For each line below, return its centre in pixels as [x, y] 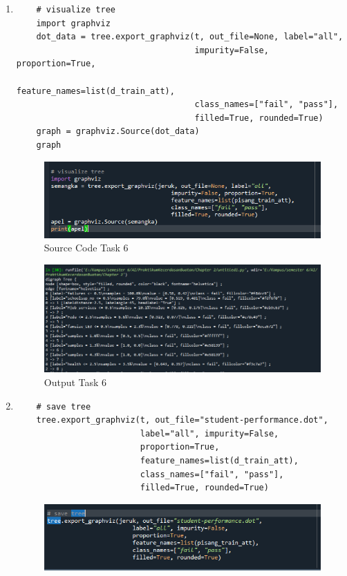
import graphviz [73, 23]
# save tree [64, 406]
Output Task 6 [75, 382]
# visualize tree [76, 10]
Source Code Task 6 [86, 248]
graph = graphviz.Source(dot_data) [118, 132]
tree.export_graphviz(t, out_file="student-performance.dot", [182, 420]
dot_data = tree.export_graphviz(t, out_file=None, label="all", [190, 37]
